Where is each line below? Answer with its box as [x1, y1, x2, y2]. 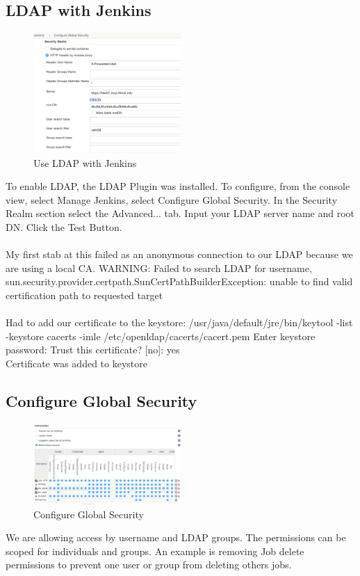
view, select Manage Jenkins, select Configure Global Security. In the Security [6, 192, 338, 207]
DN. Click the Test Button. [6, 220, 122, 234]
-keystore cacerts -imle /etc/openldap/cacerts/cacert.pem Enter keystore [6, 328, 316, 343]
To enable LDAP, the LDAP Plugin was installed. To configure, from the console [6, 179, 350, 193]
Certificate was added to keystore [6, 355, 147, 370]
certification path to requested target [6, 288, 163, 302]
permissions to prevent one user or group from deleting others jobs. [6, 557, 292, 572]
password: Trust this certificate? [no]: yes [6, 342, 180, 357]
